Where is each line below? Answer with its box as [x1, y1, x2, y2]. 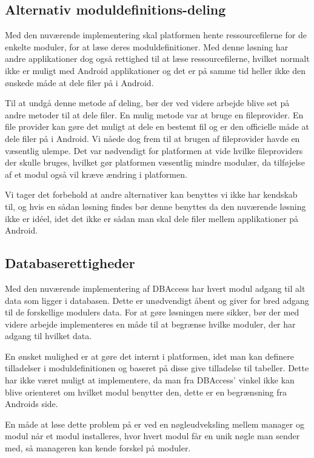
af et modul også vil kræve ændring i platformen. [5, 167, 187, 180]
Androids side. [5, 397, 58, 410]
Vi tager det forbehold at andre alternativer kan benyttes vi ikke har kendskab [5, 188, 298, 201]
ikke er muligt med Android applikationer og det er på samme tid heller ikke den [5, 64, 306, 76]
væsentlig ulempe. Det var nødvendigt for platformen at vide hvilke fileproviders [5, 144, 303, 157]
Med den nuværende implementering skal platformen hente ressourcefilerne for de [5, 29, 307, 41]
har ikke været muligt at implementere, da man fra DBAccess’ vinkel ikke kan [5, 374, 295, 386]
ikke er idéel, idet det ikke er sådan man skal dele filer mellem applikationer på [5, 212, 299, 224]
